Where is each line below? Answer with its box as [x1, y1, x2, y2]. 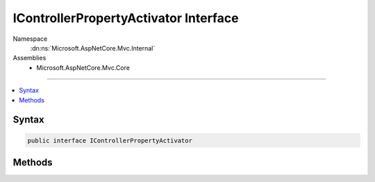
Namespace [12, 35, 48, 43]
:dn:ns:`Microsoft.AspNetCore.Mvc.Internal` [30, 44, 156, 52]
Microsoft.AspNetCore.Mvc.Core [36, 63, 130, 72]
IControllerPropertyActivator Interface [12, 10, 239, 26]
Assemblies [12, 54, 47, 62]
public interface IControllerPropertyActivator [27, 136, 192, 145]
